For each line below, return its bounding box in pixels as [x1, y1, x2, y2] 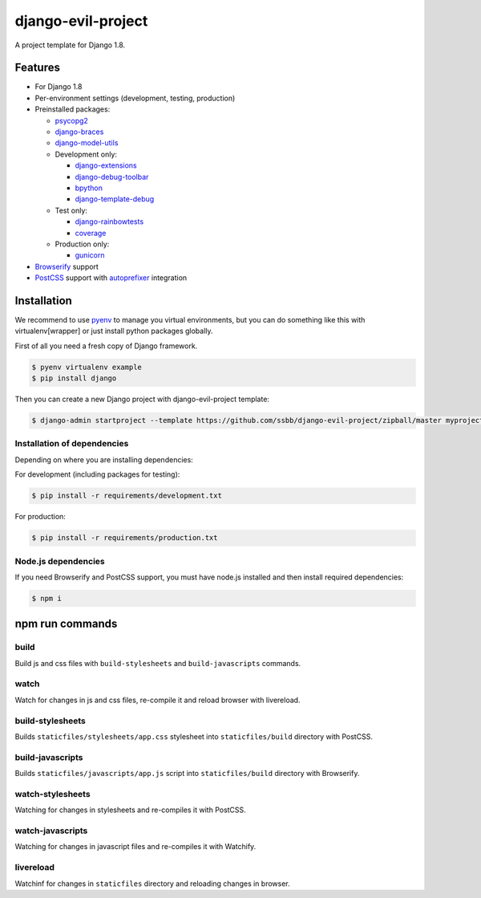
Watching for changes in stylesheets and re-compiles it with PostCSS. [14, 805, 246, 815]
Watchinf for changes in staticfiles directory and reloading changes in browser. [14, 879, 290, 888]
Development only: [55, 149, 118, 159]
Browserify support [34, 262, 99, 271]
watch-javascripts [14, 825, 88, 836]
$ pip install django [31, 374, 117, 383]
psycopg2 [55, 116, 88, 125]
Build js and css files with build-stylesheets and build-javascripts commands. [14, 658, 301, 668]
